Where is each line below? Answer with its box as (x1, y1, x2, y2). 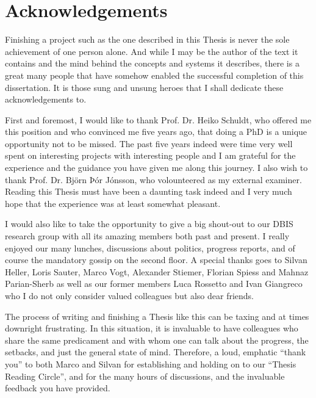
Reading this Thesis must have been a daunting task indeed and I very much (5, 185, 292, 198)
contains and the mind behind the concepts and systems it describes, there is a (5, 57, 300, 70)
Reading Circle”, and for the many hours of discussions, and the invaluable (5, 369, 285, 382)
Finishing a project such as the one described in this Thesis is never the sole (5, 33, 290, 46)
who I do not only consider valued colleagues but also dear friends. (5, 289, 254, 302)
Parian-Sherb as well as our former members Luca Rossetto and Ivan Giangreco (5, 277, 303, 290)
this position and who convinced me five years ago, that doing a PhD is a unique (5, 125, 307, 138)
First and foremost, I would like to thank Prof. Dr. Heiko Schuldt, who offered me (5, 113, 312, 126)
